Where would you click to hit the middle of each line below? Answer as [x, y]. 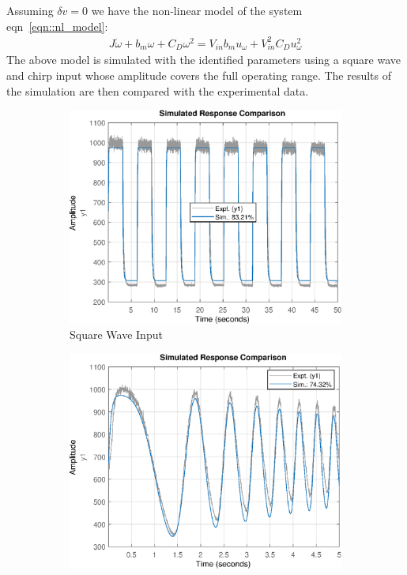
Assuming [30, 10]
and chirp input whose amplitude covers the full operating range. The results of [199, 75]
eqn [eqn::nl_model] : [57, 26]
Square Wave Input [116, 334]
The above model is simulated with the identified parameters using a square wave [204, 60]
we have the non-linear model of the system [197, 10]
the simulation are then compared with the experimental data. [158, 90]
